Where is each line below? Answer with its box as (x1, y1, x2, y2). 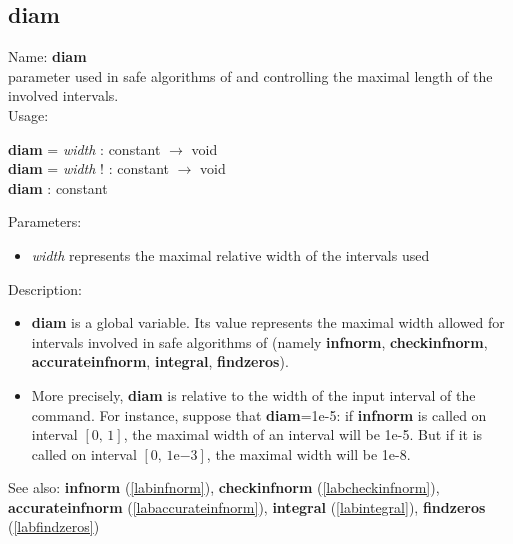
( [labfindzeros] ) (8, 516, 100, 537)
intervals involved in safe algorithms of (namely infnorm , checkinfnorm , (31, 331, 488, 352)
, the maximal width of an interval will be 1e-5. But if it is (123, 424, 483, 445)
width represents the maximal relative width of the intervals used (31, 244, 430, 265)
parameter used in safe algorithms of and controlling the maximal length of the (8, 65, 493, 86)
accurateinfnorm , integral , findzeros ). (31, 351, 289, 372)
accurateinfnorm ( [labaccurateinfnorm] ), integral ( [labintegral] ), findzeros (8, 496, 486, 517)
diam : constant (8, 177, 108, 198)
